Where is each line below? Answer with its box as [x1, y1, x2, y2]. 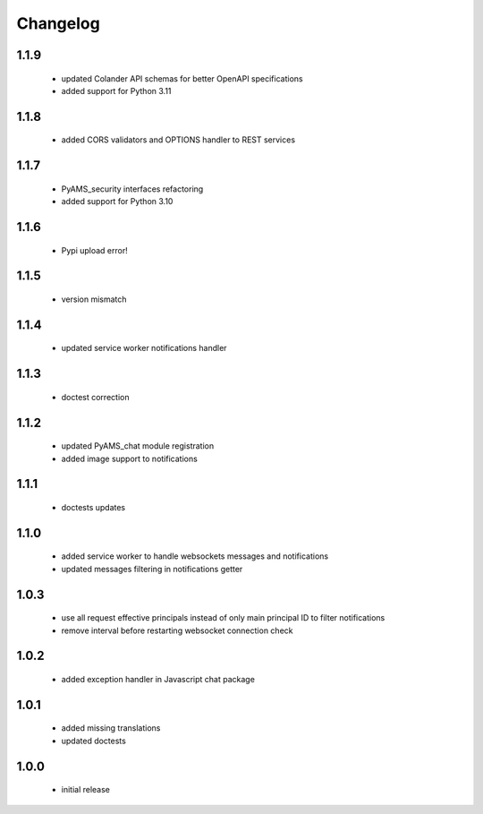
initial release [61, 784, 111, 795]
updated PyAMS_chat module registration [61, 441, 215, 451]
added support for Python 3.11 [61, 85, 172, 96]
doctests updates [61, 501, 126, 512]
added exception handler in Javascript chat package [61, 673, 255, 684]
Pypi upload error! [61, 244, 129, 255]
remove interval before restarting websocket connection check [61, 625, 293, 636]
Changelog [16, 13, 100, 33]
